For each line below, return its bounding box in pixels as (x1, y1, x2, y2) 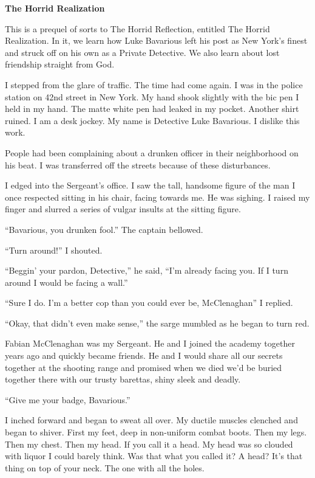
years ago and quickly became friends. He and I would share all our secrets (5, 349, 283, 362)
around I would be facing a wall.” (5, 275, 128, 288)
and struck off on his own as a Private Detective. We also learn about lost (5, 46, 280, 58)
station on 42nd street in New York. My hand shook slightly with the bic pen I (5, 90, 299, 103)
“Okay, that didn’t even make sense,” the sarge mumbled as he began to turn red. (5, 316, 310, 329)
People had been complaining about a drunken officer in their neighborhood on (5, 146, 299, 159)
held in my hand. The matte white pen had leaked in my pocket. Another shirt (5, 102, 299, 115)
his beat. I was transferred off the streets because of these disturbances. (5, 158, 271, 171)
